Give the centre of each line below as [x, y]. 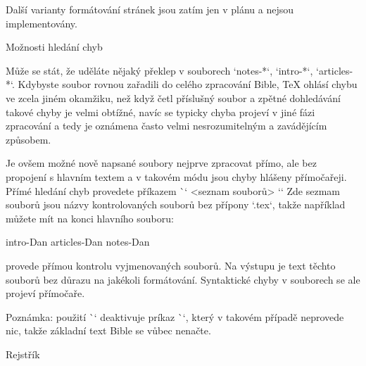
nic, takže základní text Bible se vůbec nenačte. [108, 330]
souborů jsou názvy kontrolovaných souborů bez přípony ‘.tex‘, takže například [176, 204]
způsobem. [29, 139]
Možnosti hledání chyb [54, 47]
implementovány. [42, 23]
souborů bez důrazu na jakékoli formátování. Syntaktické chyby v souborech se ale [183, 279]
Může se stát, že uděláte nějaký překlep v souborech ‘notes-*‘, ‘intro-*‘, [159, 70]
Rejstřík [23, 354]
